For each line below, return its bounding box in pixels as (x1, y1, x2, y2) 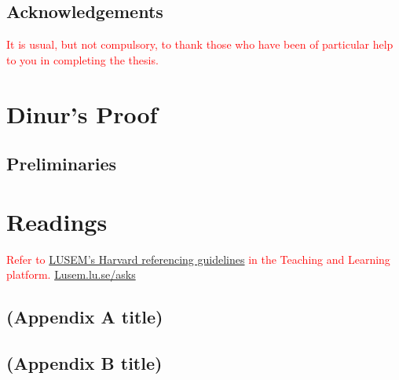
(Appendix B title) (6, 351, 163, 375)
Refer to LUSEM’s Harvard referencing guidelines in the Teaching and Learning (6, 250, 390, 267)
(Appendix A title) (6, 305, 163, 329)
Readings (6, 205, 108, 237)
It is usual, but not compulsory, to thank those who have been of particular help (6, 36, 394, 53)
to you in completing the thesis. (6, 51, 159, 68)
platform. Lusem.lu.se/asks (6, 266, 136, 283)
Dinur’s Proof (6, 97, 158, 130)
